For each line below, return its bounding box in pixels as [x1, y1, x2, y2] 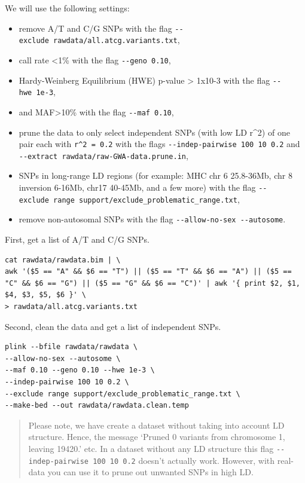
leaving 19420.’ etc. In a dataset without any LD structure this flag [28, 442, 274, 454]
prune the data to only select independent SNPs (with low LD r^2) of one [19, 126, 290, 138]
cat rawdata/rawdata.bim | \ [5, 255, 121, 264]
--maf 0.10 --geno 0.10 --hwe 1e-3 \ [5, 366, 155, 375]
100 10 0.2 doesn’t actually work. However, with [93, 454, 275, 466]
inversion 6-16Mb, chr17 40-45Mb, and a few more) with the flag [19, 181, 256, 194]
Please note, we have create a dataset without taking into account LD [28, 418, 285, 431]
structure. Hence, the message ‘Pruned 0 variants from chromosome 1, [28, 430, 285, 443]
